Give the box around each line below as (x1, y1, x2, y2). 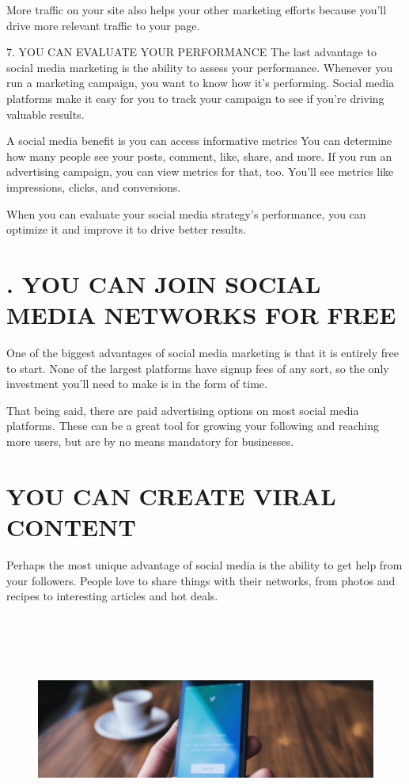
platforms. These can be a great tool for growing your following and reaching (6, 417, 379, 434)
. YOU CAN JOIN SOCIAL (6, 267, 321, 299)
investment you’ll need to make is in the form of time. (6, 375, 267, 392)
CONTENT (6, 510, 136, 542)
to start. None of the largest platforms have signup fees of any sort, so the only (6, 360, 389, 376)
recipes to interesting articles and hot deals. (6, 588, 218, 604)
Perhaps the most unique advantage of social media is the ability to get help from (6, 556, 403, 573)
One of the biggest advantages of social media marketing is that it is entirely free (6, 344, 399, 361)
